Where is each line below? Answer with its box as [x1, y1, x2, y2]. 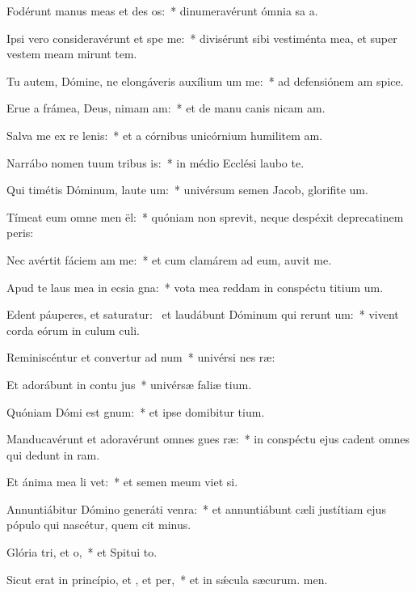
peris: [6, 224, 34, 241]
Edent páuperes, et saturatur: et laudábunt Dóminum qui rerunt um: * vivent [6, 306, 399, 323]
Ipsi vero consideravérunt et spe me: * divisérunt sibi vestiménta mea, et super [6, 29, 397, 46]
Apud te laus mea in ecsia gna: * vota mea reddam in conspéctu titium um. [6, 278, 384, 295]
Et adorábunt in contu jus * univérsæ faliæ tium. [6, 375, 252, 392]
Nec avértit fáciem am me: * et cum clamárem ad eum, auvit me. [6, 251, 332, 268]
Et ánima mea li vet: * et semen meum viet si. [6, 473, 238, 490]
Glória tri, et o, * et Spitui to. [6, 544, 158, 561]
